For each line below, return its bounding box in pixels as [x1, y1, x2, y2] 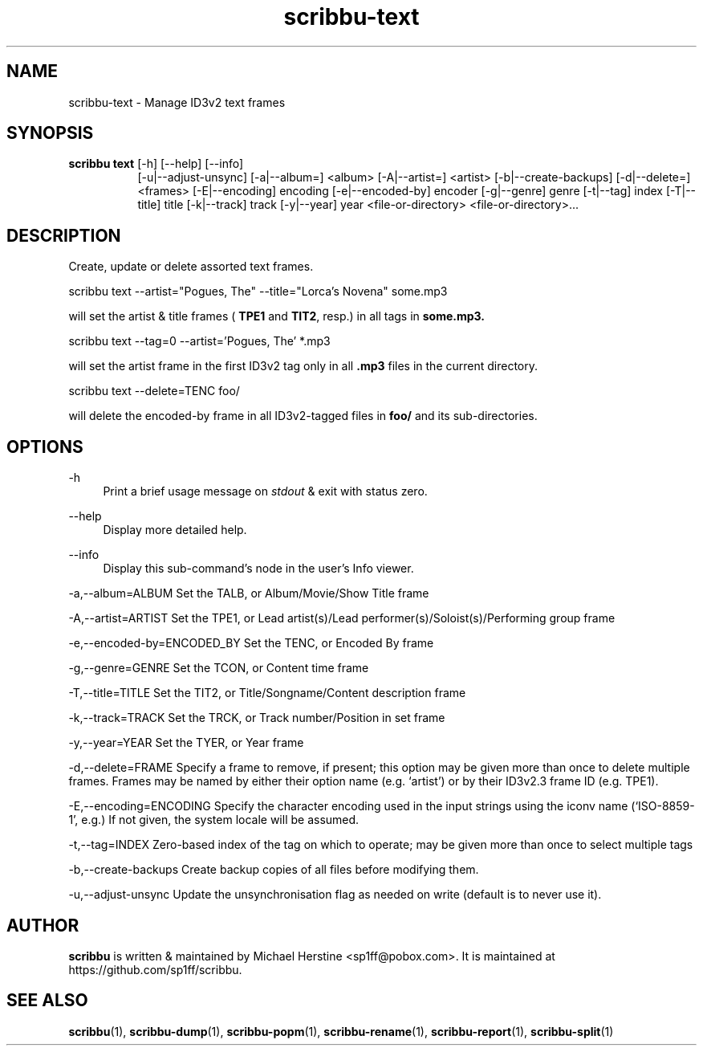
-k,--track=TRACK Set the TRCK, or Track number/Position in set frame [68, 711, 445, 725]
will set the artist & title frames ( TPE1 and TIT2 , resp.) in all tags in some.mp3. [68, 309, 486, 324]
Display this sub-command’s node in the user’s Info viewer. [103, 561, 414, 576]
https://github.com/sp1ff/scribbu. [68, 962, 242, 977]
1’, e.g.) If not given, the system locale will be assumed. [68, 813, 360, 827]
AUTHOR [6, 915, 79, 936]
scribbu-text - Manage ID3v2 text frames [68, 95, 286, 109]
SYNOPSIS [6, 123, 94, 144]
